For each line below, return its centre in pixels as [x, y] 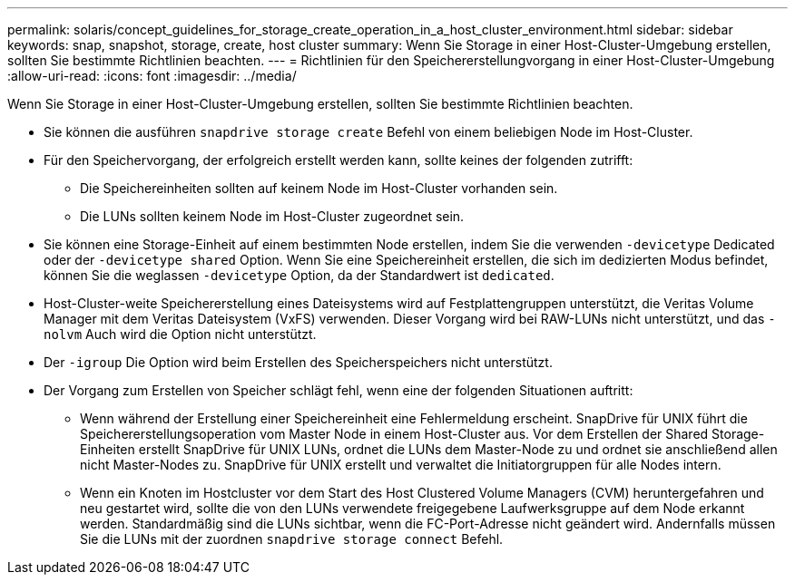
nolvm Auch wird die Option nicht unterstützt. [180, 334]
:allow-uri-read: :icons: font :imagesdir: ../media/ [152, 76]
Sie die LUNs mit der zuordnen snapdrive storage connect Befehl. [292, 539]
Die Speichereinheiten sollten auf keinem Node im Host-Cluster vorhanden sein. [319, 188]
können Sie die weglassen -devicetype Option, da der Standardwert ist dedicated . [299, 275]
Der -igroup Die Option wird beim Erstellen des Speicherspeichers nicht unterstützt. [298, 362]
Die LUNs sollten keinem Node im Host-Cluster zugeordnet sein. [272, 216]
